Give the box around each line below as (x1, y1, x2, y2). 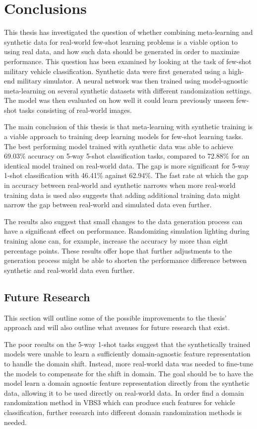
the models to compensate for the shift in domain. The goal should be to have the (4, 368, 253, 378)
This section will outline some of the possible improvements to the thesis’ (4, 312, 227, 323)
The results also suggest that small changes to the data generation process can (4, 216, 243, 226)
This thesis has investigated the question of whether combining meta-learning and (4, 27, 253, 37)
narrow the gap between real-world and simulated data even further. (4, 199, 212, 210)
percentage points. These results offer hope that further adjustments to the (4, 245, 232, 256)
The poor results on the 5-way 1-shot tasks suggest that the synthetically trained (4, 339, 251, 349)
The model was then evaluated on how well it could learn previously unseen (4, 95, 234, 105)
